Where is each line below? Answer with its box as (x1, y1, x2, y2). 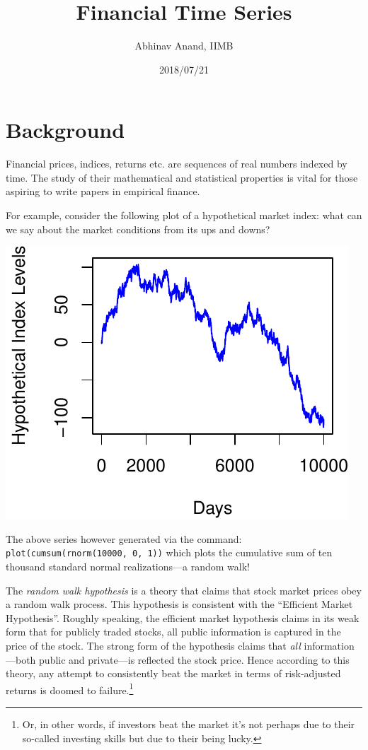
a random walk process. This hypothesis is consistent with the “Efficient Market (6, 597, 353, 611)
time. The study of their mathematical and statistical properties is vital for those (6, 170, 358, 184)
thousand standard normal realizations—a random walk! (6, 559, 250, 574)
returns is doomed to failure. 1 (6, 680, 134, 697)
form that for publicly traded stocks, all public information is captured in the (6, 624, 341, 639)
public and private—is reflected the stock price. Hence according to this (39, 652, 350, 667)
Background (6, 115, 125, 144)
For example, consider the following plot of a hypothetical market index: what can (6, 208, 362, 223)
